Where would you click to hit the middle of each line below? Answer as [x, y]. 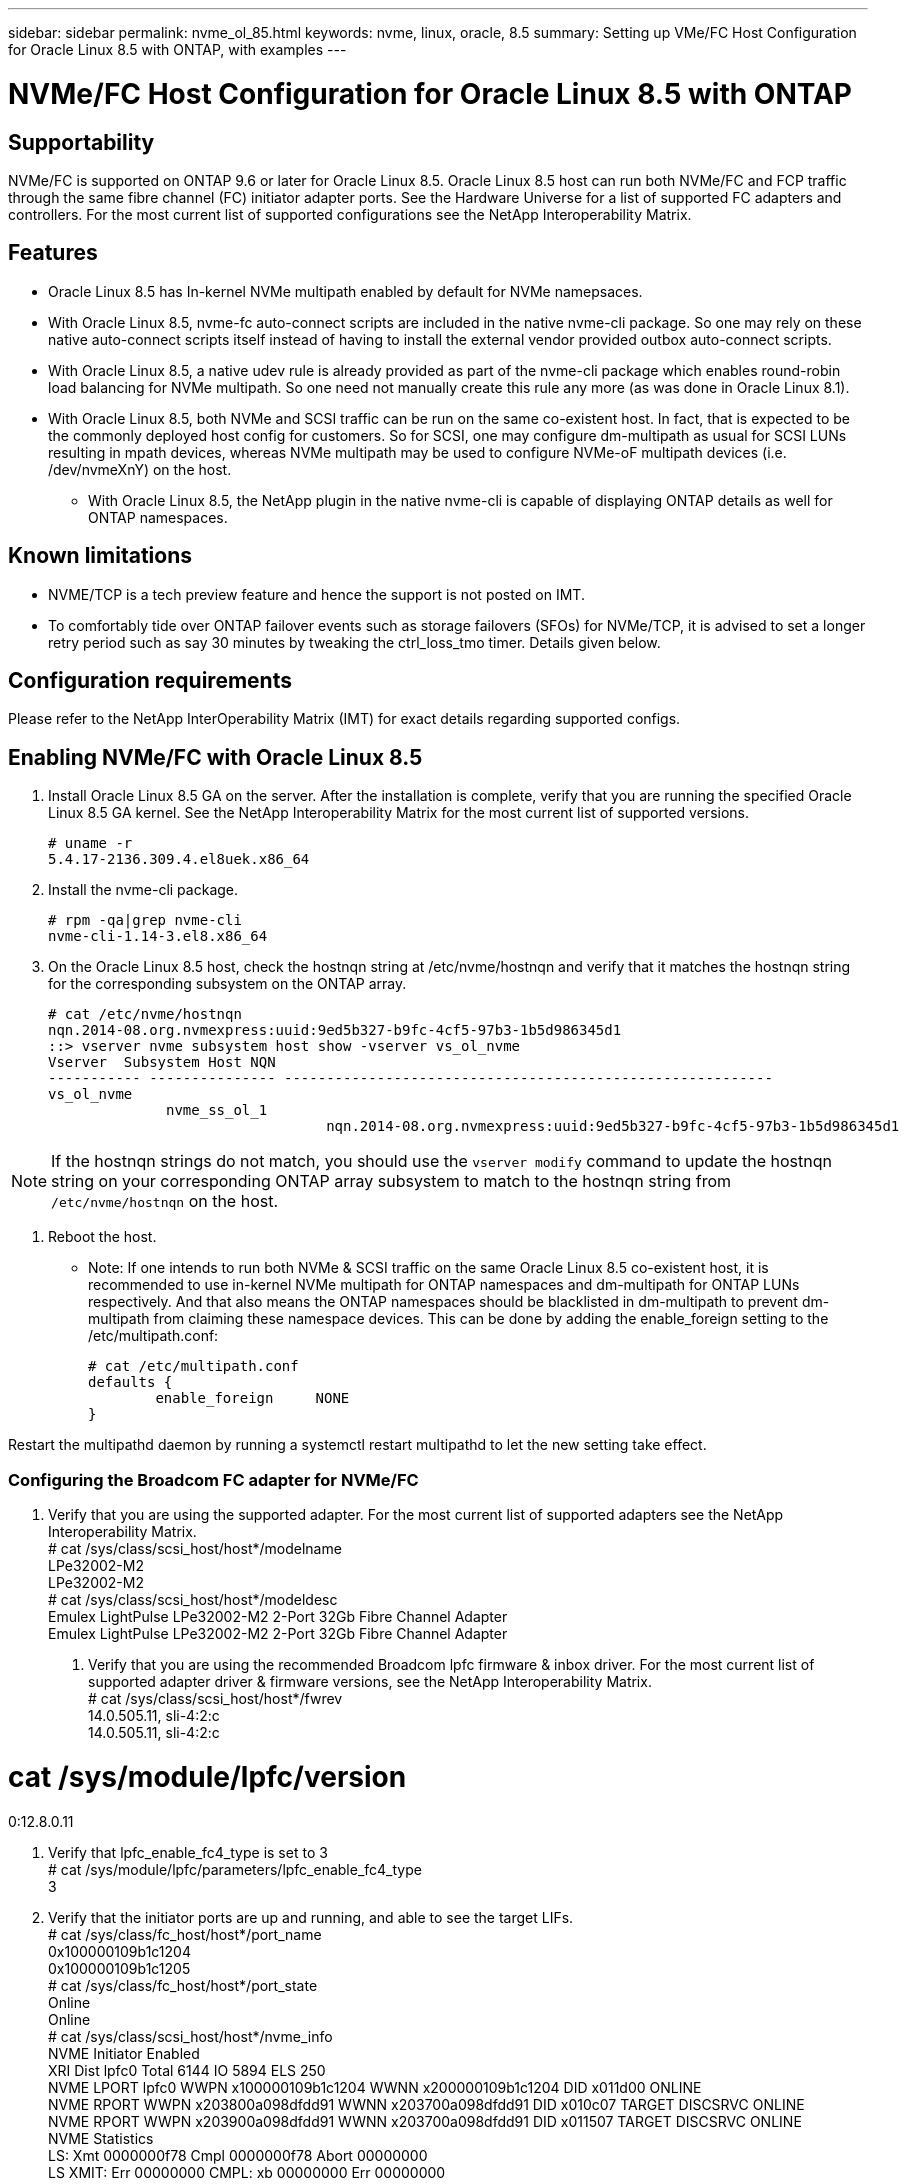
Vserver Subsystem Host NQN [162, 1062]
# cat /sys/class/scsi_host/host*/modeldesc [193, 1600]
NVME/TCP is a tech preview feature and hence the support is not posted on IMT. [316, 594]
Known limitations [100, 556]
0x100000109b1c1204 [119, 1951]
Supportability [81, 142]
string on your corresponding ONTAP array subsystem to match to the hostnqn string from [391, 1181]
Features [53, 253]
